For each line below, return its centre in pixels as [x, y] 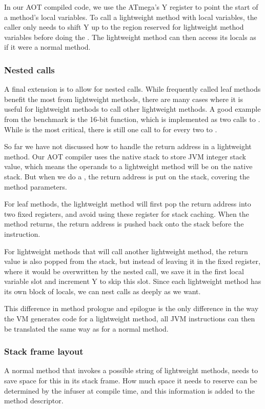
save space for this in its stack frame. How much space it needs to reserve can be [131, 381]
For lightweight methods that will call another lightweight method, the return [126, 251]
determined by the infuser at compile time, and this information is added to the [129, 390]
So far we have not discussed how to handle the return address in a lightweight [128, 146]
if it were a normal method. [47, 47]
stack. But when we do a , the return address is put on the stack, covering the [127, 176]
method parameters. [36, 186]
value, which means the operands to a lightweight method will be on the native [128, 166]
